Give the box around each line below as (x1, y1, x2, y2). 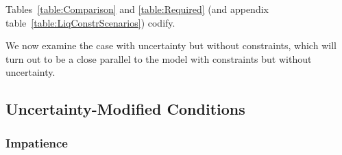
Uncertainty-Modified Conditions (5, 98, 245, 119)
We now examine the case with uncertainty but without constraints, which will (5, 38, 337, 53)
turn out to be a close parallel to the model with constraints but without (5, 51, 312, 66)
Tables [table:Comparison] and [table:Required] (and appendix (5, 2, 269, 16)
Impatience (5, 134, 68, 151)
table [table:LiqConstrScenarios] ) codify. (5, 15, 175, 29)
